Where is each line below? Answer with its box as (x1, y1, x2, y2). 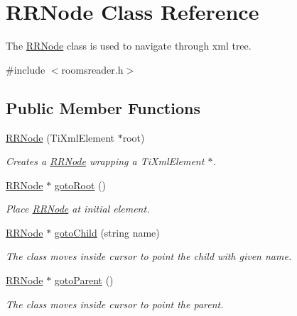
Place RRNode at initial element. (6, 201, 150, 216)
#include (6, 62, 45, 77)
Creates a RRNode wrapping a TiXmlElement (6, 154, 205, 169)
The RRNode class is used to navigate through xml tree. (6, 38, 252, 53)
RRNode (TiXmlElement (6, 130, 115, 145)
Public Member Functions (6, 96, 200, 118)
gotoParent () (54, 273, 114, 288)
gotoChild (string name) (54, 225, 160, 239)
